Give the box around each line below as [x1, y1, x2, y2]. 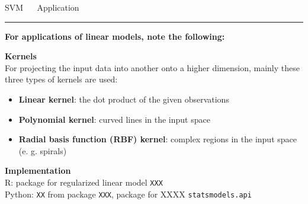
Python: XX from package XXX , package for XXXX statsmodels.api [5, 187, 252, 200]
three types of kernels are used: [5, 73, 118, 85]
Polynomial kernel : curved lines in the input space [18, 113, 210, 125]
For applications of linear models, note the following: [5, 30, 225, 42]
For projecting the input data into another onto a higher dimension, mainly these [5, 61, 300, 74]
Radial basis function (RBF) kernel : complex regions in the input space [18, 133, 297, 145]
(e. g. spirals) [18, 144, 67, 157]
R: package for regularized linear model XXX [5, 176, 163, 188]
